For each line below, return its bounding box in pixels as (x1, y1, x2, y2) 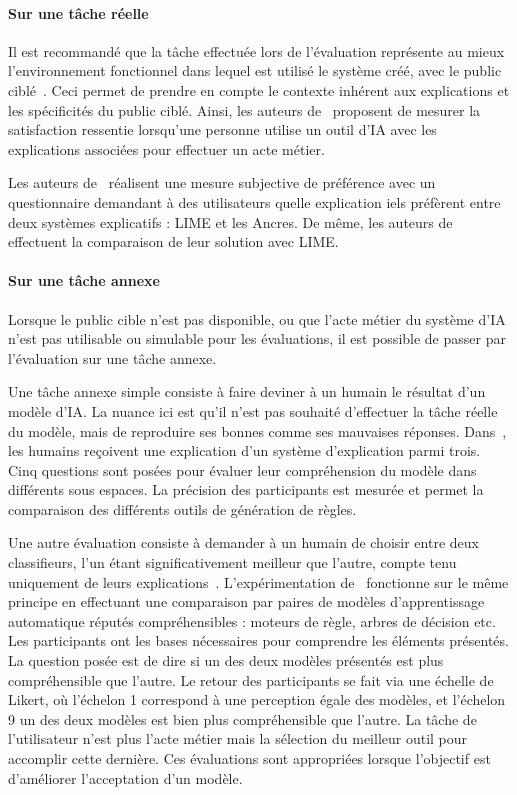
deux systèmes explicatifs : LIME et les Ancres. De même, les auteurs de (8, 211, 453, 232)
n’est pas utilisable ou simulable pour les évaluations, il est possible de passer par (8, 328, 506, 349)
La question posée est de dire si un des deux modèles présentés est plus (8, 650, 444, 671)
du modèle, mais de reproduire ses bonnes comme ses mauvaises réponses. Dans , (8, 420, 507, 441)
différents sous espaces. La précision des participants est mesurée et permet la (8, 479, 484, 500)
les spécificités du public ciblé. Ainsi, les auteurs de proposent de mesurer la (8, 99, 481, 120)
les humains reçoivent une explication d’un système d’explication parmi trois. (8, 440, 481, 461)
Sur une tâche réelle (8, 2, 149, 23)
